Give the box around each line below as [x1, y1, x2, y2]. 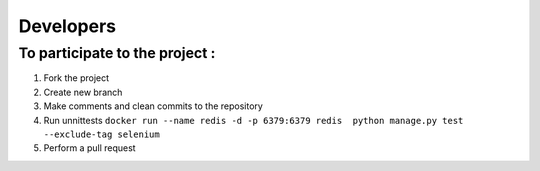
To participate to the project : [18, 44, 216, 62]
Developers [18, 15, 117, 37]
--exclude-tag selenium [43, 128, 160, 140]
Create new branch [43, 86, 123, 98]
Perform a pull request [43, 142, 136, 154]
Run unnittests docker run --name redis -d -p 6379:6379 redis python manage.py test [43, 114, 464, 126]
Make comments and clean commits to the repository [43, 100, 264, 112]
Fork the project [43, 72, 110, 84]
